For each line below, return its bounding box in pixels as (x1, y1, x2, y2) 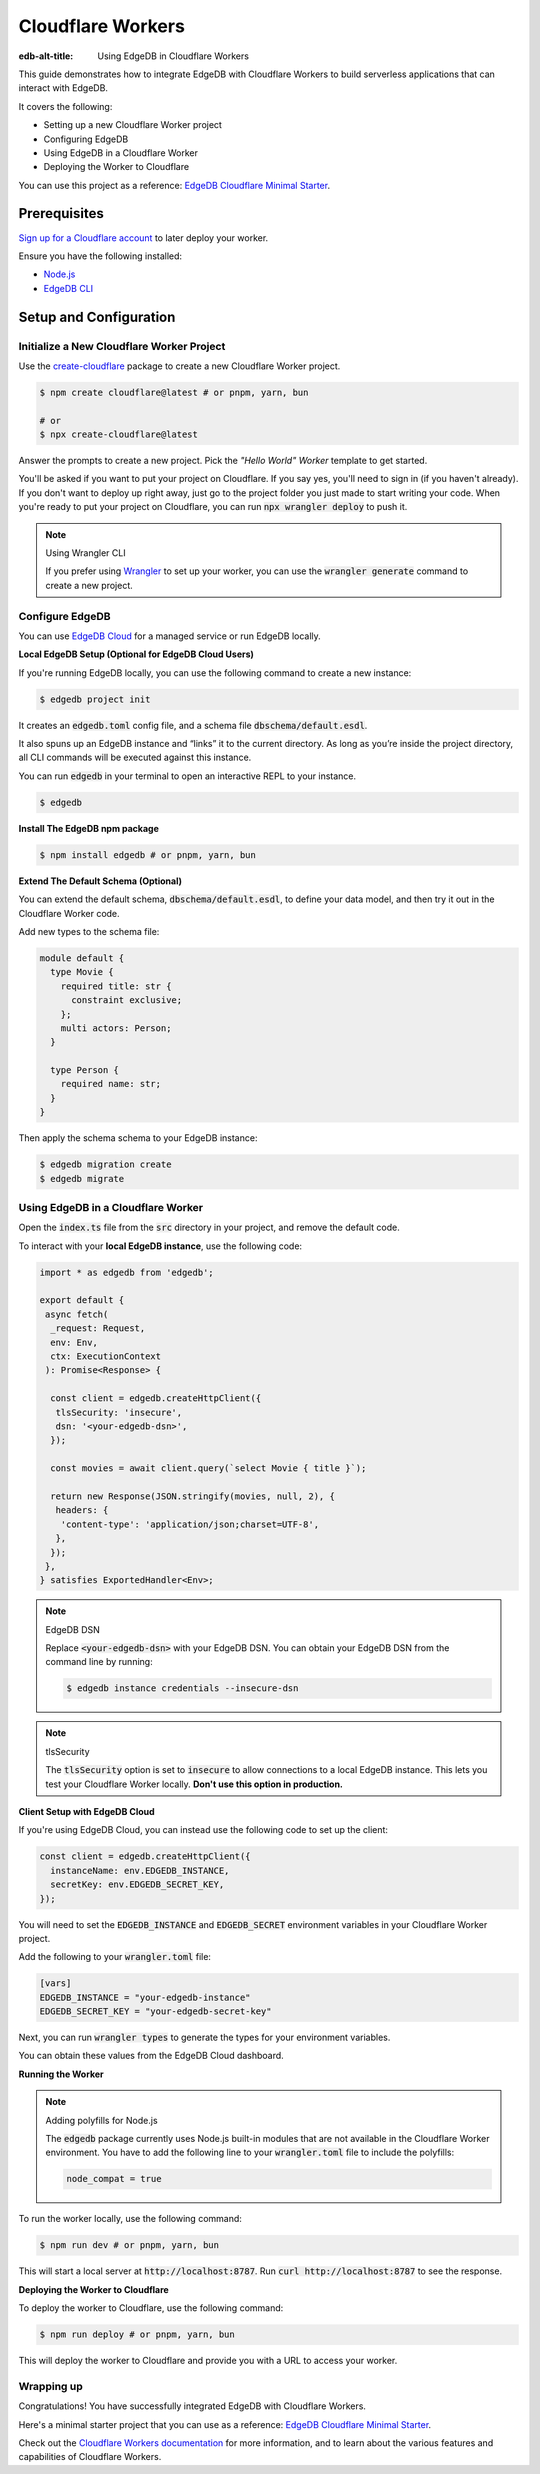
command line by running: (45, 1656, 154, 1668)
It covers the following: (18, 100, 113, 112)
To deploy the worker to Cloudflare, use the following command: (18, 2302, 284, 2314)
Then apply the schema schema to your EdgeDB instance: (18, 1132, 258, 1144)
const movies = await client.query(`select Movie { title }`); (50, 1463, 367, 1474)
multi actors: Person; (60, 1022, 172, 1034)
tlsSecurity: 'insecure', (55, 1406, 183, 1418)
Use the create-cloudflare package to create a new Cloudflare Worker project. (18, 360, 341, 372)
